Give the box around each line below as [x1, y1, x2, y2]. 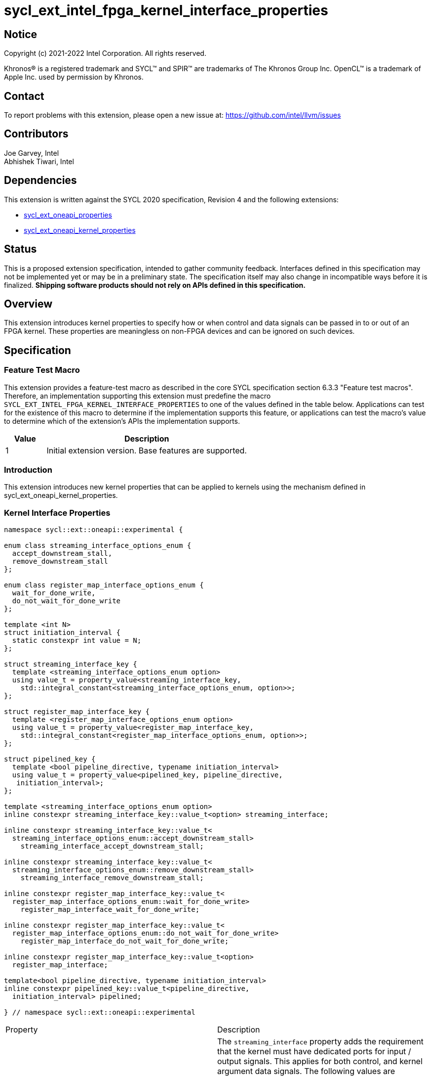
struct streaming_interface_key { [4, 660, 137, 669]
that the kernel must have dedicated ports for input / [217, 1046, 411, 1057]
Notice [4, 28, 38, 41]
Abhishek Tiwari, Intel [4, 157, 74, 166]
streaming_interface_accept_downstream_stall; [20, 842, 204, 851]
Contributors [4, 128, 69, 140]
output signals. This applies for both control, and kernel [217, 1056, 423, 1067]
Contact [4, 90, 44, 102]
